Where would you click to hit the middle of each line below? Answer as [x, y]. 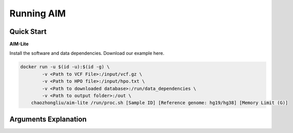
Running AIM [38, 13]
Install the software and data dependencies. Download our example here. [87, 53]
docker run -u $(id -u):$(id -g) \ [65, 67]
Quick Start [28, 32]
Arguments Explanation [48, 119]
